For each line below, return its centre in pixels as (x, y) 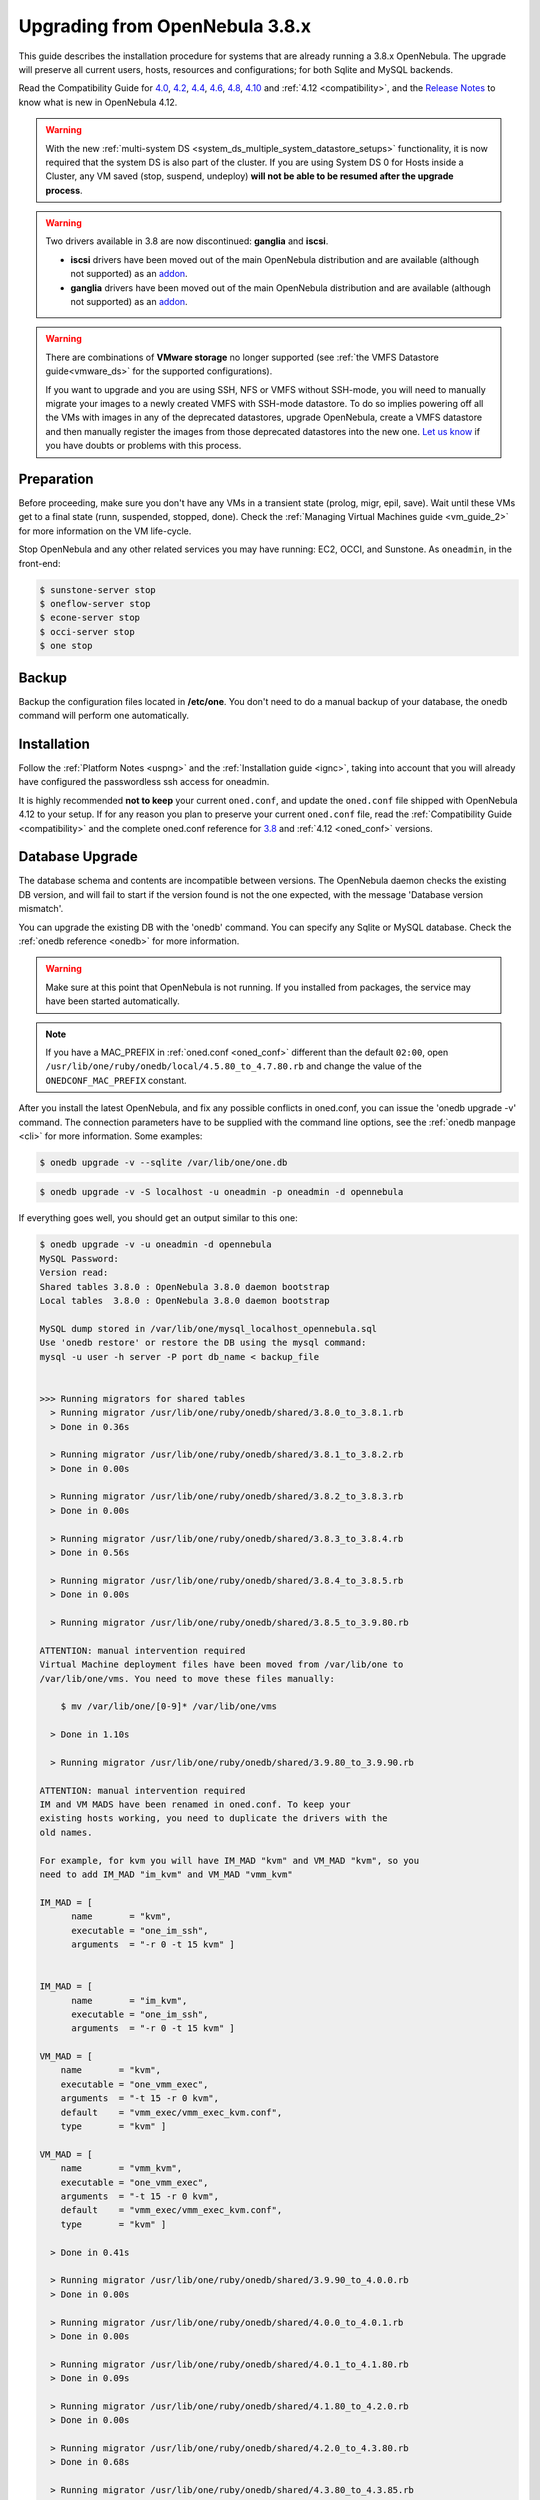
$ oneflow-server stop (95, 603)
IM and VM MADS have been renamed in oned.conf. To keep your (195, 1804)
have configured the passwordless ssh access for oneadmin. (144, 782)
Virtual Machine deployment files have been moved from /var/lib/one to (221, 1664)
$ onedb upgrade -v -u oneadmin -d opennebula (155, 1244)
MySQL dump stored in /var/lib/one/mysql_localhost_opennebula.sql (208, 1328)
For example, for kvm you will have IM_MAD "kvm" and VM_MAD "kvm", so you (229, 1860)
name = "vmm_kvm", (121, 2168)
